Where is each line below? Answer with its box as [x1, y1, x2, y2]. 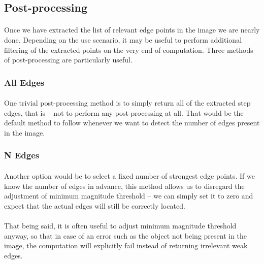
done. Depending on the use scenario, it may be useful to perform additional [4, 34, 242, 45]
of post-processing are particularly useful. [4, 54, 133, 65]
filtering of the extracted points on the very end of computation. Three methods [4, 44, 253, 55]
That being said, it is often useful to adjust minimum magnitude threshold [4, 220, 237, 230]
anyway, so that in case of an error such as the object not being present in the [4, 230, 247, 241]
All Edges [4, 76, 45, 88]
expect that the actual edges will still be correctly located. [4, 200, 185, 211]
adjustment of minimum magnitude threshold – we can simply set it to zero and [4, 190, 253, 201]
